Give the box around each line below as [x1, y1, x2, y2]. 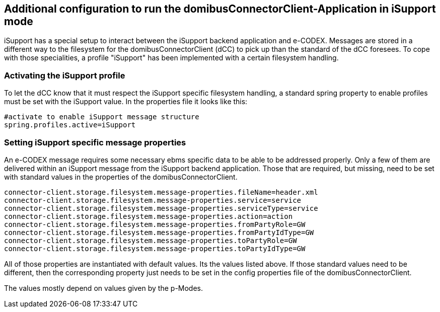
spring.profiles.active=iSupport [4, 121, 136, 129]
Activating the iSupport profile [4, 70, 125, 81]
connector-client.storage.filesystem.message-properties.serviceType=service [4, 204, 318, 212]
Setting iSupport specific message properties [4, 137, 186, 147]
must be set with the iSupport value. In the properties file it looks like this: [4, 97, 248, 106]
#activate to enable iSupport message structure [4, 113, 199, 121]
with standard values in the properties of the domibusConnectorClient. [4, 172, 238, 181]
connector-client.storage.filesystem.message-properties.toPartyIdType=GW [4, 244, 306, 253]
